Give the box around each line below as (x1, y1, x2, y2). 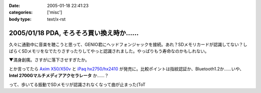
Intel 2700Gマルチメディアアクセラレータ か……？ (9, 73, 109, 79)
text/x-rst (47, 16, 66, 22)
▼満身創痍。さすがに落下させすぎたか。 (9, 57, 89, 63)
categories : (9, 10, 33, 15)
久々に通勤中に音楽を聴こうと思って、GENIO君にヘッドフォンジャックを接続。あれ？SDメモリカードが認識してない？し (9, 41, 247, 47)
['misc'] (47, 10, 62, 15)
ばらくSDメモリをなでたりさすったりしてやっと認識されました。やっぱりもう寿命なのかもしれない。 (9, 48, 209, 54)
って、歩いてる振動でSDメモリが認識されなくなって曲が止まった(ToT (9, 81, 146, 87)
